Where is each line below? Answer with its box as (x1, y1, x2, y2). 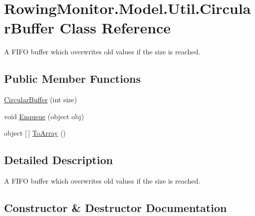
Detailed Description (4, 152, 113, 168)
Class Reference (59, 17, 171, 38)
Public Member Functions (4, 71, 141, 86)
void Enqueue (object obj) (4, 111, 84, 121)
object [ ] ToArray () (4, 128, 66, 138)
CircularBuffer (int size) (4, 94, 77, 105)
